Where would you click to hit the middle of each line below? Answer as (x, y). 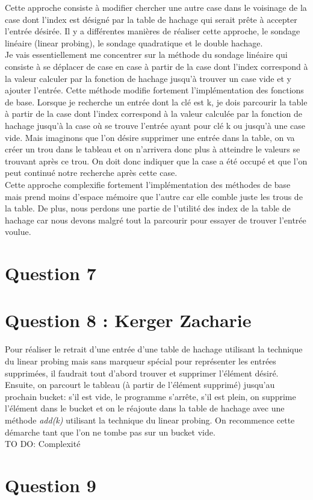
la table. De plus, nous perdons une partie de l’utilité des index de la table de (148, 208)
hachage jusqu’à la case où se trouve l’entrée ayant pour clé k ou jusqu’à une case (155, 125)
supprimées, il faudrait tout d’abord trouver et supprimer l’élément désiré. (142, 373)
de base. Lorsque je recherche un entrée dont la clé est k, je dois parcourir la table (156, 102)
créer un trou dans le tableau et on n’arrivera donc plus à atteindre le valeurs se (153, 149)
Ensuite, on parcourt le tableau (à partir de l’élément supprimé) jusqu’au (140, 385)
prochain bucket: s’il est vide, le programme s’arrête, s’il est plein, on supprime (150, 396)
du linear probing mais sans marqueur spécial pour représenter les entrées (141, 361)
